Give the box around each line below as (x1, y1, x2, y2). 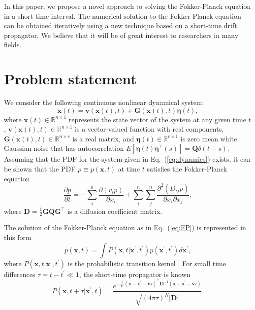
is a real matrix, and (72, 133, 134, 143)
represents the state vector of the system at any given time (68, 114, 246, 124)
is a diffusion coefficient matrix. (67, 206, 162, 216)
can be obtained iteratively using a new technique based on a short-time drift (4, 20, 237, 31)
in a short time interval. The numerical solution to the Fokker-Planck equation (4, 10, 241, 21)
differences (4, 269, 35, 279)
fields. (4, 39, 22, 50)
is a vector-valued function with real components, (75, 124, 224, 134)
